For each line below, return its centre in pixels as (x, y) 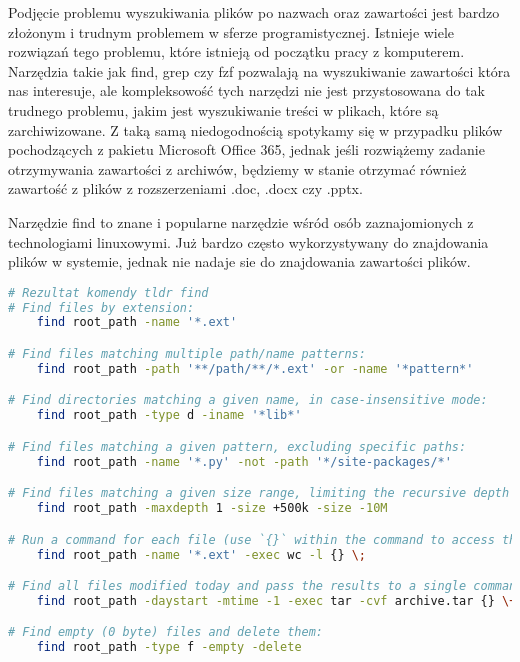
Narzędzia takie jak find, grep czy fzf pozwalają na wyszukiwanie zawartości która (259, 70)
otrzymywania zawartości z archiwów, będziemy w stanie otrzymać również (237, 168)
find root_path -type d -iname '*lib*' (169, 415)
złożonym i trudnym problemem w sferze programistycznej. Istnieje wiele (231, 31)
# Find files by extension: (101, 307)
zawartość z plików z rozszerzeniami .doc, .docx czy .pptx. (185, 188)
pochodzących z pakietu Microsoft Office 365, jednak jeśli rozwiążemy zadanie (246, 149)
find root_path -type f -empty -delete (169, 647)
